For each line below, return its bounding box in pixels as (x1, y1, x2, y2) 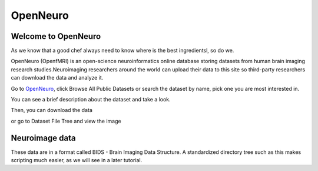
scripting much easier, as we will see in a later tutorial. (11, 157, 143, 164)
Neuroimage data (11, 133, 76, 143)
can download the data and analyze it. (11, 74, 104, 81)
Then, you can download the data (11, 107, 92, 114)
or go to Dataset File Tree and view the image (11, 117, 121, 124)
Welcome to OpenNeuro (11, 31, 101, 41)
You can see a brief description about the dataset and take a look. (11, 96, 171, 103)
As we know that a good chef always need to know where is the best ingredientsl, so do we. (11, 47, 234, 54)
